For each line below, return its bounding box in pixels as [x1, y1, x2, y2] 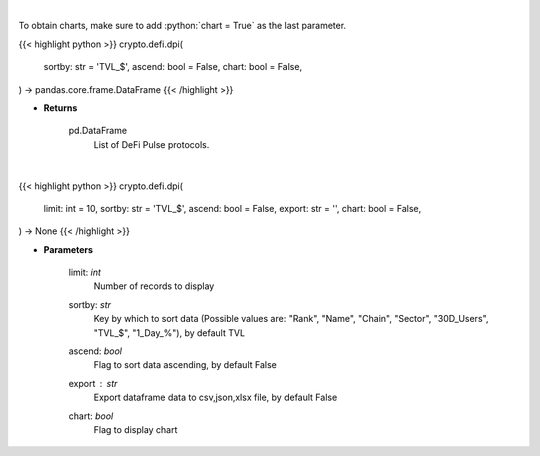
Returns [43, 101, 78, 114]
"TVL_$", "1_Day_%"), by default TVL [93, 326, 245, 339]
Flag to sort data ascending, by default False [93, 359, 277, 371]
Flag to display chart [93, 423, 178, 435]
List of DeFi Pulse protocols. [93, 138, 210, 150]
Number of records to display [93, 280, 215, 292]
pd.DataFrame [68, 125, 128, 137]
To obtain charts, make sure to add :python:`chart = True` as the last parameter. [18, 20, 347, 32]
